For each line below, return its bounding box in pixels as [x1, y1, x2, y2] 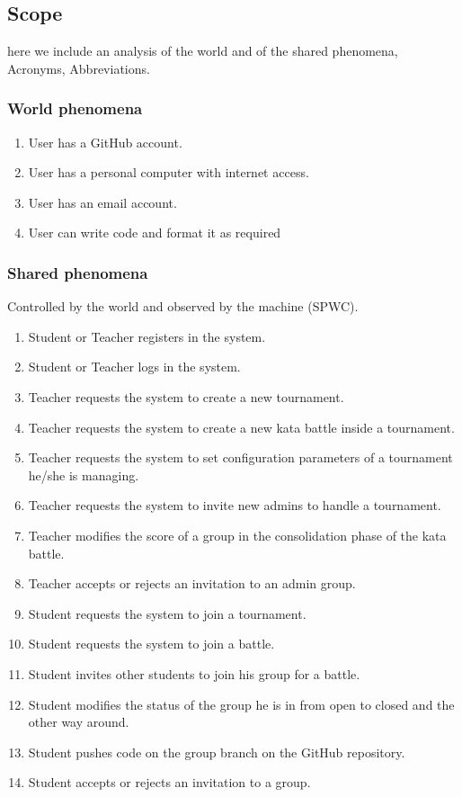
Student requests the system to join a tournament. [28, 604, 307, 622]
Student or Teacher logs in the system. [28, 357, 241, 376]
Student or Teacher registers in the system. [28, 327, 266, 345]
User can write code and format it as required [28, 223, 281, 242]
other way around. [28, 712, 129, 731]
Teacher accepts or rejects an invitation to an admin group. [28, 574, 356, 593]
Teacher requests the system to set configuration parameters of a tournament [28, 448, 453, 467]
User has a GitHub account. [28, 132, 182, 151]
